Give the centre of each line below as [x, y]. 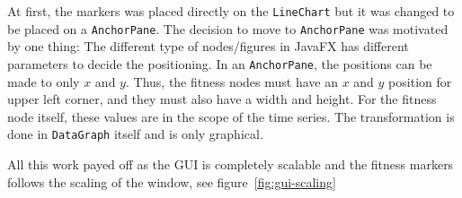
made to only [44, 81]
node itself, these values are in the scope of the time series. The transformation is [231, 116]
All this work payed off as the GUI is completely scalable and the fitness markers [231, 164]
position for [420, 81]
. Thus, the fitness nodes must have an [231, 81]
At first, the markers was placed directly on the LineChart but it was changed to [231, 11]
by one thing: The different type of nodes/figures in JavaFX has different [208, 46]
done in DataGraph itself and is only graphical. [135, 134]
